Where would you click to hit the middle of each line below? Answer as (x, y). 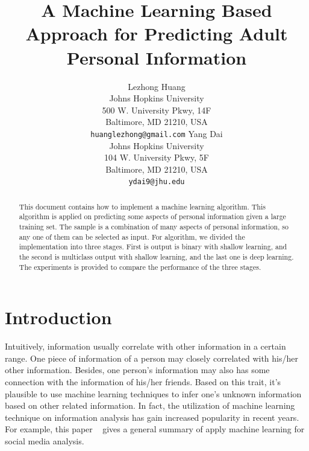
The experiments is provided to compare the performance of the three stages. (140, 267)
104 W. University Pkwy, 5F (157, 157)
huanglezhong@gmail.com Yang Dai (157, 133)
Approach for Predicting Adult (157, 34)
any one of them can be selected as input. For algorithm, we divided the (132, 236)
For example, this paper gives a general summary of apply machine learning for (155, 429)
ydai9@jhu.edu (157, 182)
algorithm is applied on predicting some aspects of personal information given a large (152, 216)
